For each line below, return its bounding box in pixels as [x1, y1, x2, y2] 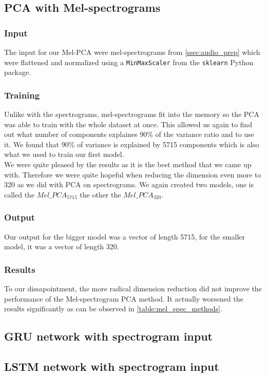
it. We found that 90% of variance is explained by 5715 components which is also [4, 138, 259, 149]
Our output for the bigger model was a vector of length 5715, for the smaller [4, 231, 245, 242]
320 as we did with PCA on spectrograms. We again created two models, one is [4, 179, 254, 190]
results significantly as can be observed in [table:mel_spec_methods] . [4, 303, 222, 314]
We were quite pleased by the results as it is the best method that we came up [4, 159, 252, 170]
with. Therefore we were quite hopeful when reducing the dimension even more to [4, 169, 261, 180]
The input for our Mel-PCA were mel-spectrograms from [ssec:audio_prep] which [4, 47, 260, 57]
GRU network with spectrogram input [4, 328, 213, 344]
